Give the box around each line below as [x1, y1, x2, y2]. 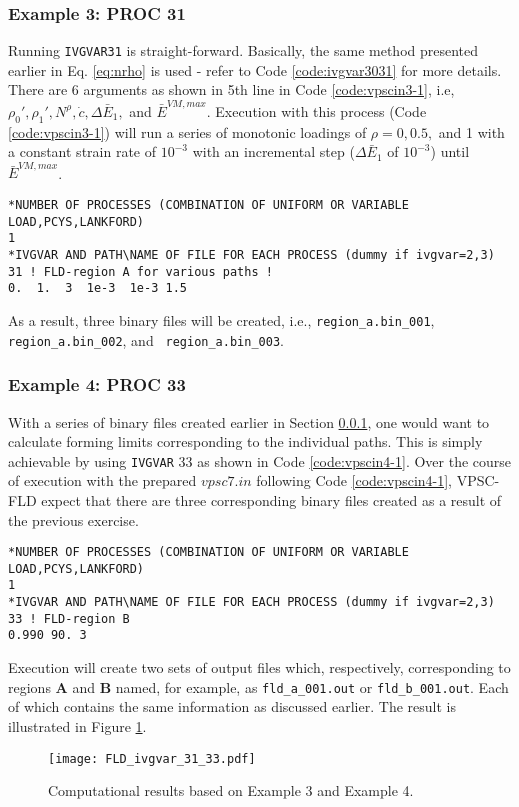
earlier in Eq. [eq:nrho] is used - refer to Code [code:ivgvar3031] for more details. [8, 59, 502, 80]
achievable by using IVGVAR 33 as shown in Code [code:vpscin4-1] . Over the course [8, 450, 512, 471]
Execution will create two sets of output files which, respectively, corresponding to [8, 657, 511, 678]
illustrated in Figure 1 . [8, 715, 147, 736]
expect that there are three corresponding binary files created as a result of [41, 489, 502, 510]
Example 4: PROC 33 [8, 372, 186, 397]
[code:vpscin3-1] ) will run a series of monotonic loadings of [8, 121, 367, 142]
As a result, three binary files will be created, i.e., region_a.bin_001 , [8, 310, 435, 331]
